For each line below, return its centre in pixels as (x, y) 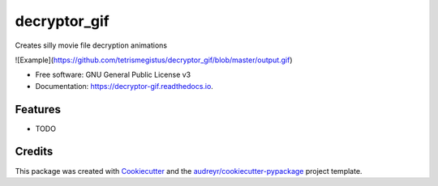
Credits (34, 152)
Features (38, 109)
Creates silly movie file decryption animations (91, 45)
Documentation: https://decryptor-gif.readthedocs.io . (125, 86)
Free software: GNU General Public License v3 (113, 75)
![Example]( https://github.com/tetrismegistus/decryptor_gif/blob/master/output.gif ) (154, 60)
